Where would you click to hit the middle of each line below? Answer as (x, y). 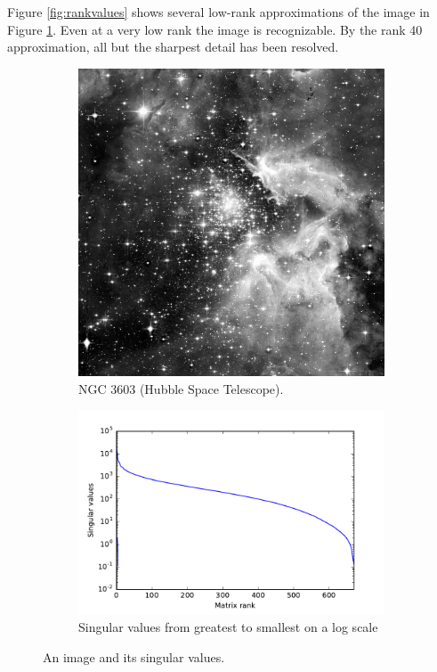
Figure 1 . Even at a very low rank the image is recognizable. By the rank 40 (215, 29)
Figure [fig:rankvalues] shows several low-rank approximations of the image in (218, 12)
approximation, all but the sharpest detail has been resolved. (173, 47)
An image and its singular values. (134, 657)
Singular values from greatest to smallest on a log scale (228, 627)
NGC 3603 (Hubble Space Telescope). (181, 388)
